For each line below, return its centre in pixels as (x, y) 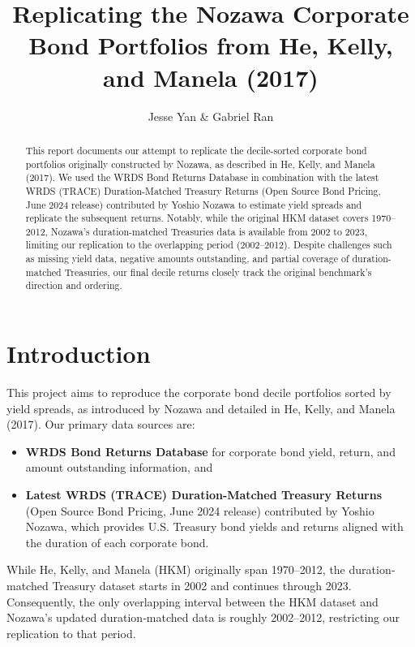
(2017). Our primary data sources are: (101, 424)
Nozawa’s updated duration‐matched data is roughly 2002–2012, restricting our (203, 617)
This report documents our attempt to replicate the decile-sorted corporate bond (196, 150)
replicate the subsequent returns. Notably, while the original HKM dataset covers (197, 218)
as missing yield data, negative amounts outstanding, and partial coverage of (187, 259)
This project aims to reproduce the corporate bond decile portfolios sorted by (199, 393)
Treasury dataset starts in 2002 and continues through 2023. (202, 585)
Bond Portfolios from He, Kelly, (211, 45)
